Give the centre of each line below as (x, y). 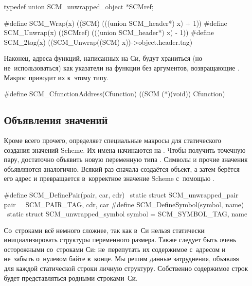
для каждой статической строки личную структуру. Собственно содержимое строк (126, 268)
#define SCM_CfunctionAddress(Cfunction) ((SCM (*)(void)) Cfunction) (115, 94)
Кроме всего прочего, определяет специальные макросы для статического (113, 140)
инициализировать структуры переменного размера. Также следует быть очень (120, 240)
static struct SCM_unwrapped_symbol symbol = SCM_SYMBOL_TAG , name (127, 214)
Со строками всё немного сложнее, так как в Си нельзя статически (104, 230)
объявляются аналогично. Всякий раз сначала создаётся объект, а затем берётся (122, 169)
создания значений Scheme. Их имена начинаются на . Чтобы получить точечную (125, 150)
